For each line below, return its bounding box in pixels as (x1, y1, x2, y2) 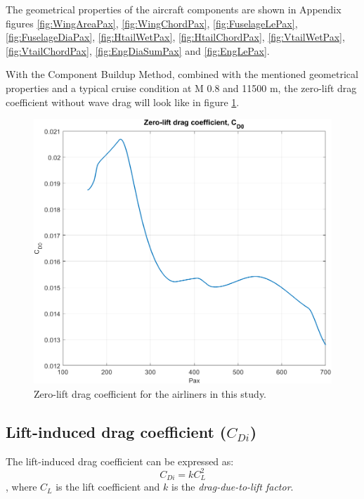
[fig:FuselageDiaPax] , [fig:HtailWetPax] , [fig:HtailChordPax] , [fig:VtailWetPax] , (6, 30, 345, 44)
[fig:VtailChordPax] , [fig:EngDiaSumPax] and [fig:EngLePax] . (6, 43, 270, 58)
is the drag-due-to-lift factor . (171, 479, 294, 494)
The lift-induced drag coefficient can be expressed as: (6, 453, 234, 468)
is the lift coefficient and (56, 479, 160, 494)
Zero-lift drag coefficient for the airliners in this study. (34, 386, 267, 401)
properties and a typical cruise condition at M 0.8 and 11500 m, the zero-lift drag (6, 80, 357, 95)
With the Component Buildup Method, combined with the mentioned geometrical (6, 67, 358, 82)
